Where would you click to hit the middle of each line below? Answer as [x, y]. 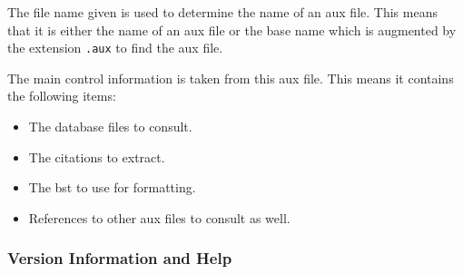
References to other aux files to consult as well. [159, 217]
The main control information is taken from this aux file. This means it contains [231, 78]
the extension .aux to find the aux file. [115, 48]
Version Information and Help [120, 258]
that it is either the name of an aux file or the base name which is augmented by [232, 29]
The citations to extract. [97, 157]
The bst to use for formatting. [112, 187]
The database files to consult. [110, 127]
